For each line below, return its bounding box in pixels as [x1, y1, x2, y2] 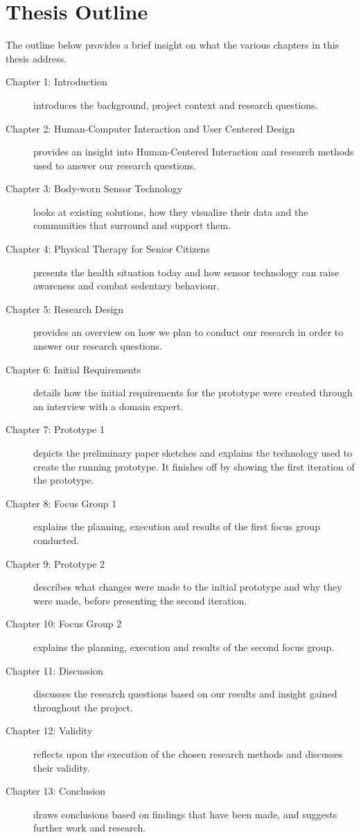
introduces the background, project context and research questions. [33, 97, 318, 112]
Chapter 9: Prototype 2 [6, 556, 105, 570]
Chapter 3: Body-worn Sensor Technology [6, 181, 183, 196]
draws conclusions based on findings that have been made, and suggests [33, 806, 337, 821]
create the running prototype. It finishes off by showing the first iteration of [33, 459, 355, 473]
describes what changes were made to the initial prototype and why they [33, 580, 342, 594]
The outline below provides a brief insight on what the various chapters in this [6, 37, 340, 52]
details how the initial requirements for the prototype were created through [33, 385, 353, 400]
